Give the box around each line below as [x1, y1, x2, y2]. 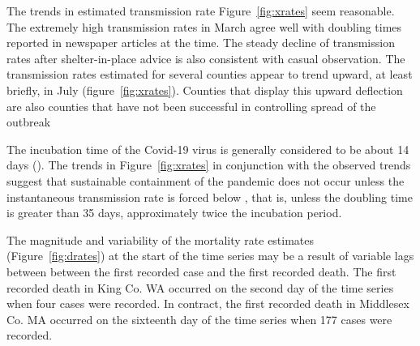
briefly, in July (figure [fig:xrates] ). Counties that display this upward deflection [6, 81, 403, 98]
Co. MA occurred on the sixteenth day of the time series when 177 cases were [6, 310, 392, 327]
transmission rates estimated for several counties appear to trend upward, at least [6, 66, 413, 83]
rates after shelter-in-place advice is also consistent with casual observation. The [6, 49, 405, 66]
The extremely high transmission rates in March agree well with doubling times [6, 18, 402, 35]
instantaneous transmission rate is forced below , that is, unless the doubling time [6, 188, 413, 205]
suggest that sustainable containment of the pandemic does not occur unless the [6, 172, 405, 189]
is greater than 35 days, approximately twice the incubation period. [6, 204, 342, 221]
